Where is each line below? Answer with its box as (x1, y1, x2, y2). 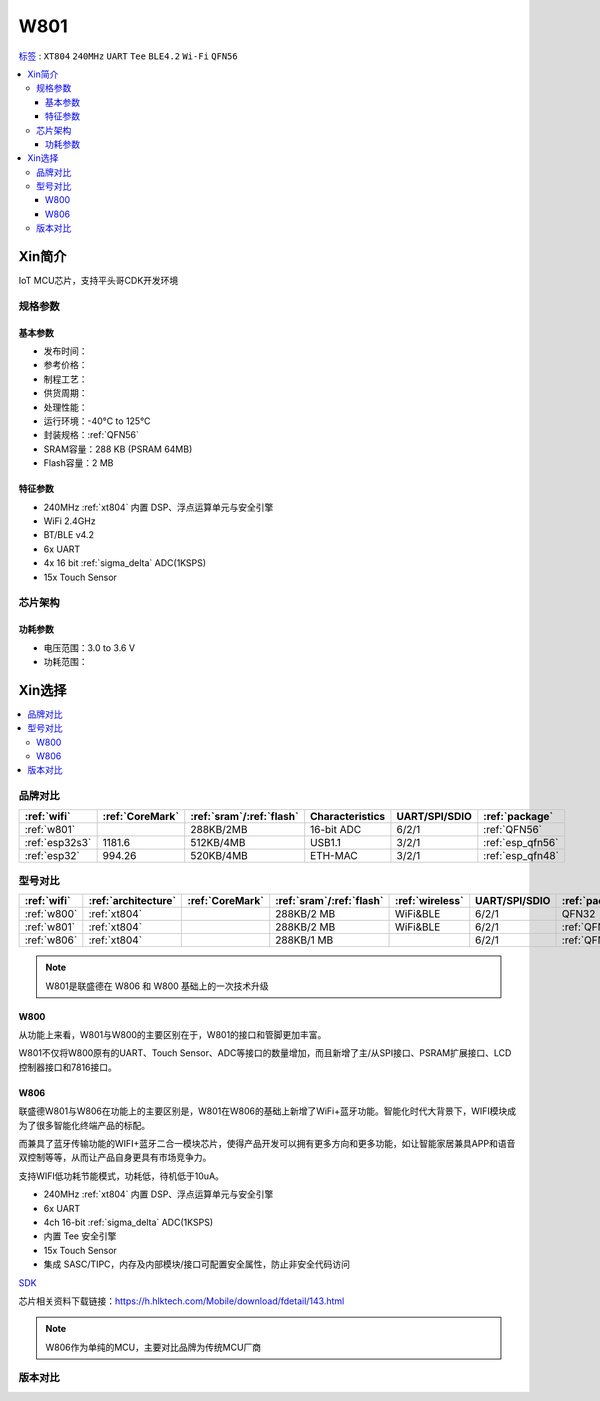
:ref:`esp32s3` (24, 835, 92, 849)
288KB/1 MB (275, 933, 334, 947)
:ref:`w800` (24, 907, 78, 921)
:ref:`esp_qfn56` (483, 835, 559, 849)
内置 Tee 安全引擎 (43, 1230, 117, 1242)
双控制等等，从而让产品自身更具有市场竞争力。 (18, 1151, 212, 1164)
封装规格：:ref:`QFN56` (43, 429, 139, 441)
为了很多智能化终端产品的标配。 (18, 1119, 150, 1131)
